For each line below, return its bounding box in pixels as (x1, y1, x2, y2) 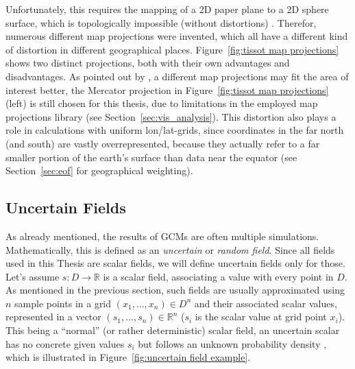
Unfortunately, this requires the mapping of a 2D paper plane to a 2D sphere (5, 2, 329, 16)
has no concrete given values (5, 336, 125, 350)
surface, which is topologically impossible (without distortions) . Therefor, (5, 15, 317, 29)
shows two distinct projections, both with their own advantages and (5, 56, 290, 70)
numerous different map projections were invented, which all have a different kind (5, 29, 348, 43)
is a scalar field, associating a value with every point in (103, 269, 334, 283)
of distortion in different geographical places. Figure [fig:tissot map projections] (5, 42, 339, 56)
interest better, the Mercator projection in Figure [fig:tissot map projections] (5, 82, 329, 97)
